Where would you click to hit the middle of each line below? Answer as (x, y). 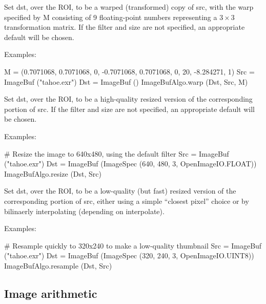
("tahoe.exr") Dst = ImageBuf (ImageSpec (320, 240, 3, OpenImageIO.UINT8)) (129, 255)
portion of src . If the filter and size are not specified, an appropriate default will (129, 109)
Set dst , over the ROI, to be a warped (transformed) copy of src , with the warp (129, 7)
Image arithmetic (51, 293)
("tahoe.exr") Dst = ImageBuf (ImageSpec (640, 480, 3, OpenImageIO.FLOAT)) (130, 164)
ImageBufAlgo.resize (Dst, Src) (53, 173)
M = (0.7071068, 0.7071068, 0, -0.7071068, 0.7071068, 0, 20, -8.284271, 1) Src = (129, 71)
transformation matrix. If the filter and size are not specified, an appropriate (125, 27)
